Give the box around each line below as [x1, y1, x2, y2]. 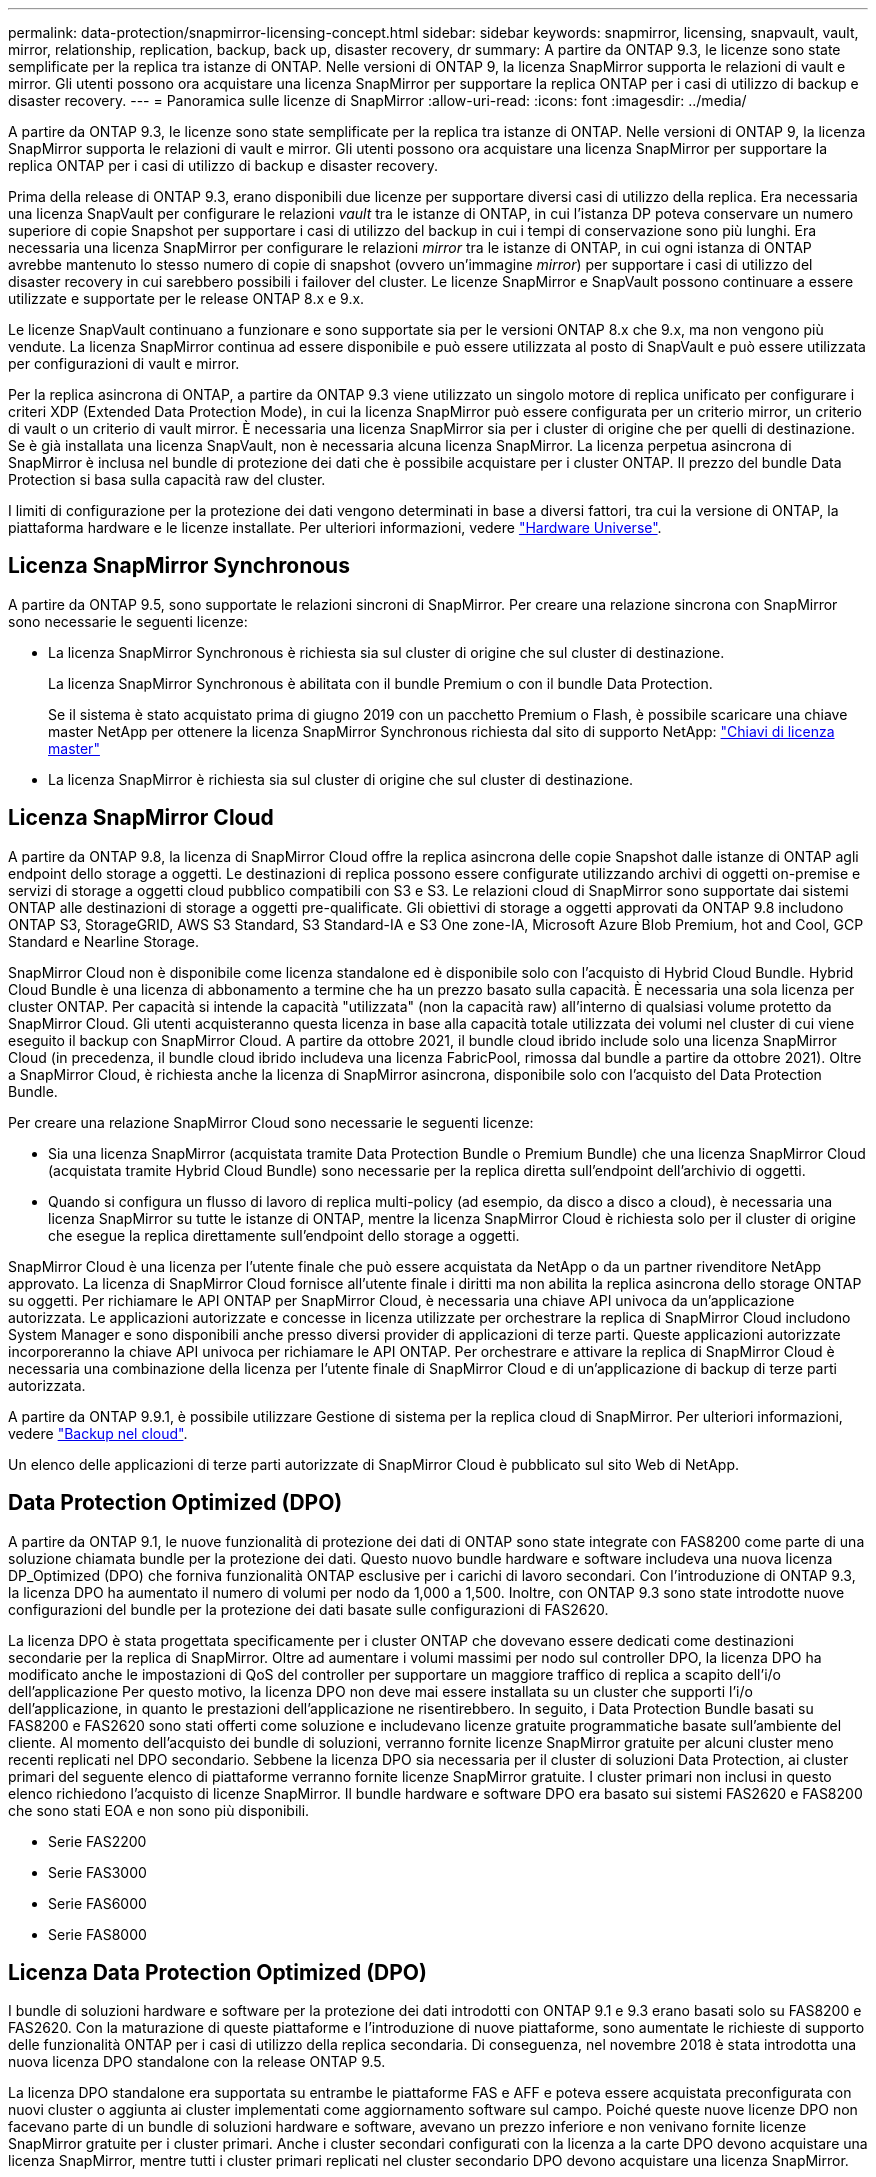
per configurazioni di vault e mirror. [8, 355, 240, 372]
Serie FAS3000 [48, 1863, 147, 1881]
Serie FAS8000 [48, 1925, 147, 1943]
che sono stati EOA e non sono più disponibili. [8, 1801, 310, 1819]
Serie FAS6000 [48, 1894, 147, 1912]
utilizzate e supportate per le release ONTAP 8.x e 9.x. [8, 290, 365, 307]
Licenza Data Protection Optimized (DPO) [8, 1959, 427, 1985]
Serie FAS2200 [48, 1832, 147, 1850]
